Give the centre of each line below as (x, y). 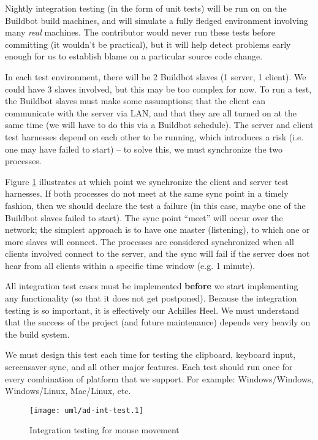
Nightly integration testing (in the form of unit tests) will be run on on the (146, 8)
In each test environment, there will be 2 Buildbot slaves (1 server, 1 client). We (156, 76)
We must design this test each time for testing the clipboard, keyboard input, (150, 355)
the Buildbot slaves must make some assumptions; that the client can (135, 101)
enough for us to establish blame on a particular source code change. (134, 56)
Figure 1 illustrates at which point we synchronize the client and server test (147, 181)
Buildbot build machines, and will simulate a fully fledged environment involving (157, 20)
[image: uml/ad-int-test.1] (87, 410)
